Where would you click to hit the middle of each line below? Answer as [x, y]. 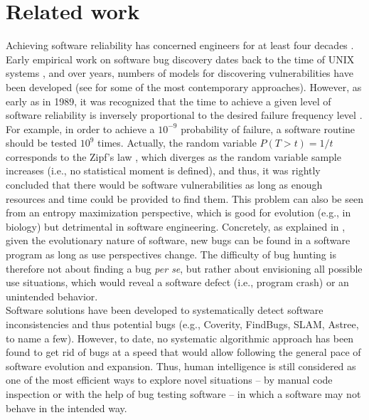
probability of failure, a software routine [268, 128]
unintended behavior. [52, 296]
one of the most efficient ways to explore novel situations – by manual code [169, 380]
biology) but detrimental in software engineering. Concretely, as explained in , [176, 226]
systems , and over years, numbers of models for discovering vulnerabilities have [180, 73]
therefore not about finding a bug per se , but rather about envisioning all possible [184, 268]
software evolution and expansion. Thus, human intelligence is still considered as [181, 366]
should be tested [42, 143]
